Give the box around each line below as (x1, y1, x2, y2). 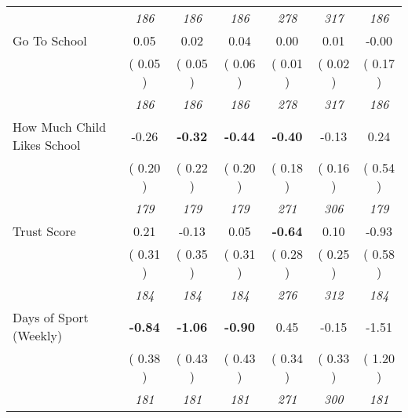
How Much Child (13, 118, 107, 136)
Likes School (13, 136, 81, 154)
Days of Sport (13, 308, 89, 326)
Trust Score (13, 222, 76, 240)
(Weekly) (13, 326, 63, 344)
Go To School (13, 31, 87, 49)
